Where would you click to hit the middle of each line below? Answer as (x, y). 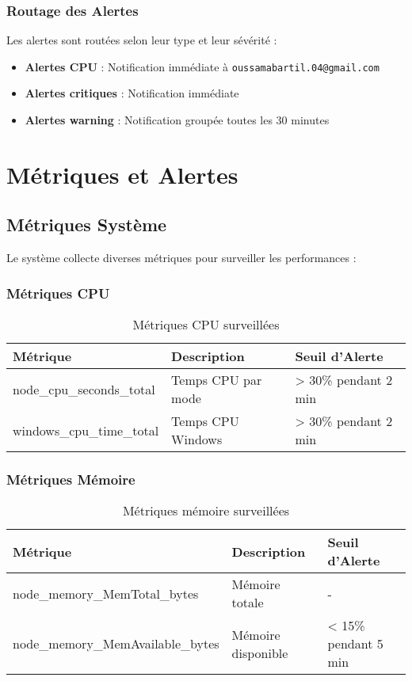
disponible (260, 652)
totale (248, 603)
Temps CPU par (217, 380)
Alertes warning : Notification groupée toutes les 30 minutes (177, 120)
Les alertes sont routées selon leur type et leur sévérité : (142, 40)
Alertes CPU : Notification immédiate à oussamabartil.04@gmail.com (202, 66)
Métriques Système (87, 224)
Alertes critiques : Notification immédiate (132, 93)
